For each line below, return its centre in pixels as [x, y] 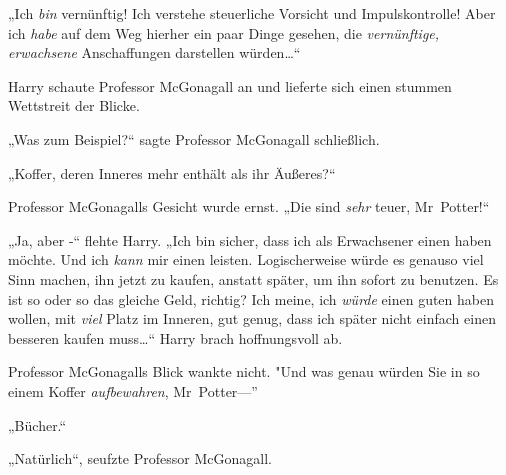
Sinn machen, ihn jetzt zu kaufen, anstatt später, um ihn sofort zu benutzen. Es [253, 278]
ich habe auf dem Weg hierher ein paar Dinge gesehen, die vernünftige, [224, 32]
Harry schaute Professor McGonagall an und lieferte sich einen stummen [230, 85]
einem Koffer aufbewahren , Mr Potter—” [133, 390]
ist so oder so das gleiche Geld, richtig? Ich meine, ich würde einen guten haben [251, 298]
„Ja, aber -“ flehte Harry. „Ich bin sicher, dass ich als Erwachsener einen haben [250, 239]
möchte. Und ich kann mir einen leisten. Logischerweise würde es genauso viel [246, 259]
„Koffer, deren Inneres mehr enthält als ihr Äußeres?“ [172, 172]
